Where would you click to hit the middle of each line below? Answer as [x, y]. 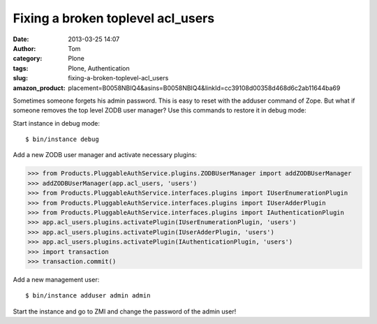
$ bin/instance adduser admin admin [88, 296]
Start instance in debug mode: [57, 123]
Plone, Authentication [99, 68]
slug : [20, 78]
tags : [21, 68]
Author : [24, 48]
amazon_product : [39, 88]
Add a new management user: [56, 279]
